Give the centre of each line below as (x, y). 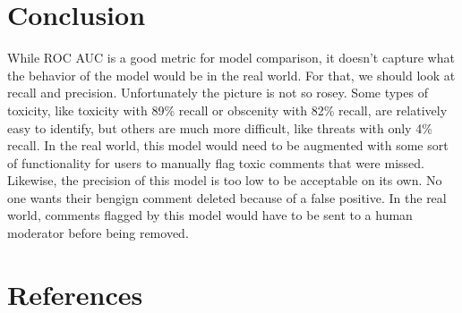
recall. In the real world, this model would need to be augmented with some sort (228, 145)
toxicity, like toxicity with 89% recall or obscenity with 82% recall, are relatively (227, 110)
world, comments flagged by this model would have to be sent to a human (210, 215)
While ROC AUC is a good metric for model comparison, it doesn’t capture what (231, 58)
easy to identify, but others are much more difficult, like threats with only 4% (220, 127)
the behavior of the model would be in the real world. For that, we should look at (231, 75)
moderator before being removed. (98, 233)
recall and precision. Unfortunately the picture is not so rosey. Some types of (218, 93)
